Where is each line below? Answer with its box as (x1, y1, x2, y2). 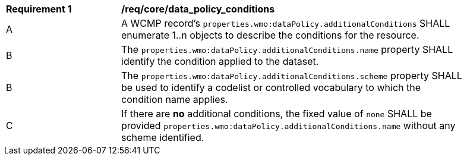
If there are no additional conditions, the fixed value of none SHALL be (121, 108, 432, 120)
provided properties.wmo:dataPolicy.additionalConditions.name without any (121, 120, 456, 131)
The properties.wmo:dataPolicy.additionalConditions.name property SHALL (121, 43, 453, 55)
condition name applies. (121, 93, 228, 105)
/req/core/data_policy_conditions (121, 3, 275, 15)
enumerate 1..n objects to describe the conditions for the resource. (121, 29, 419, 41)
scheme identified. (121, 131, 204, 143)
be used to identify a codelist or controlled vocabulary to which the (121, 81, 421, 93)
